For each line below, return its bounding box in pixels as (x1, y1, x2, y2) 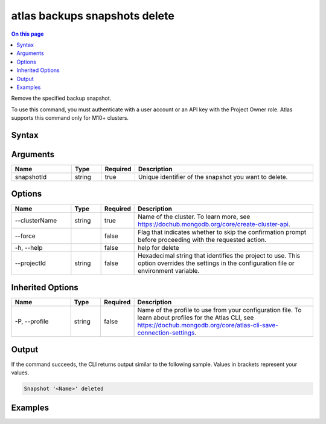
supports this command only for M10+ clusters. (11, 114, 129, 122)
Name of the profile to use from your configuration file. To (137, 306, 302, 315)
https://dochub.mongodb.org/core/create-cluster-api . (138, 220, 291, 228)
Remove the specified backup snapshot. (11, 94, 112, 102)
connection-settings (137, 328, 195, 337)
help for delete (138, 243, 179, 252)
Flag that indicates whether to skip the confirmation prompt (138, 227, 307, 236)
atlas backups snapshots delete (11, 9, 174, 22)
